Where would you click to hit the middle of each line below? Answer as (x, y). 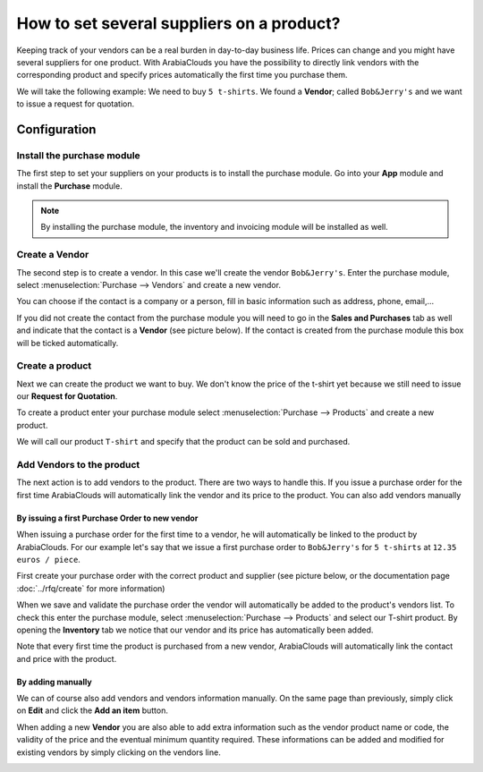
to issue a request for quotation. (76, 104)
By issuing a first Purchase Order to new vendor (107, 518)
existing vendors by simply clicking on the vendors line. (119, 752)
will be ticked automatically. (68, 343)
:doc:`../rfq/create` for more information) (91, 588)
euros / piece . (48, 559)
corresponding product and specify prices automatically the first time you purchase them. (182, 75)
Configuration (56, 129)
